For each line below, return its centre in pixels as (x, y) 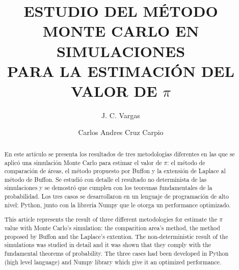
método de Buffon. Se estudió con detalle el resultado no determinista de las (105, 179)
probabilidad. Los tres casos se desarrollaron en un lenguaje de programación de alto (116, 196)
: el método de (186, 162)
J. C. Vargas (121, 115)
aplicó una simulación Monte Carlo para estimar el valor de (83, 162)
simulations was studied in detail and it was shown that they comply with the (108, 245)
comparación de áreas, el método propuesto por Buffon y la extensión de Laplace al (115, 171)
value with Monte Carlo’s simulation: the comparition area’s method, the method (112, 228)
